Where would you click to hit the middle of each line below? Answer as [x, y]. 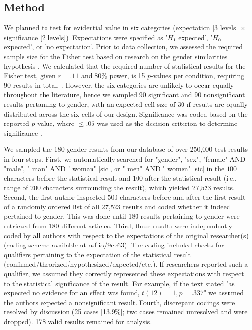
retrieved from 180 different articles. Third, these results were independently [118, 226]
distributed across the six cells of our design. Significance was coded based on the [126, 113]
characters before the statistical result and [67, 178]
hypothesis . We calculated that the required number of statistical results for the [125, 66]
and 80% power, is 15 [113, 75]
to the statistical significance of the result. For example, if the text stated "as [119, 283]
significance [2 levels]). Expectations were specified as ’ [86, 37]
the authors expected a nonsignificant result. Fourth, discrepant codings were [120, 302]
